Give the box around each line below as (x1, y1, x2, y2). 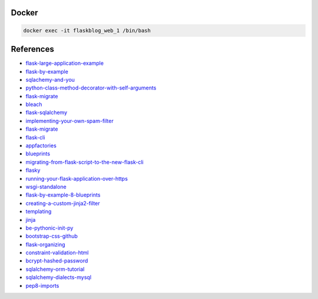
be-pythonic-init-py (25, 224, 74, 231)
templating (25, 208, 52, 215)
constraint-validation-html (25, 249, 89, 256)
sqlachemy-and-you (25, 76, 75, 83)
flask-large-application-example (25, 59, 104, 67)
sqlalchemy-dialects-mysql (25, 274, 91, 281)
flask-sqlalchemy (25, 109, 68, 116)
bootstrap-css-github (25, 232, 78, 240)
